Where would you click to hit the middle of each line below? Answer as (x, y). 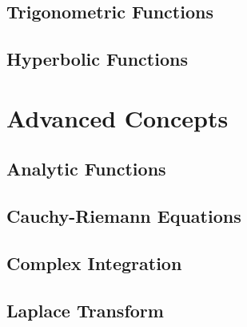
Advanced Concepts (118, 117)
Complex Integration (94, 262)
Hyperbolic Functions (97, 59)
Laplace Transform (85, 310)
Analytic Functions (86, 169)
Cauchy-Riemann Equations (124, 216)
